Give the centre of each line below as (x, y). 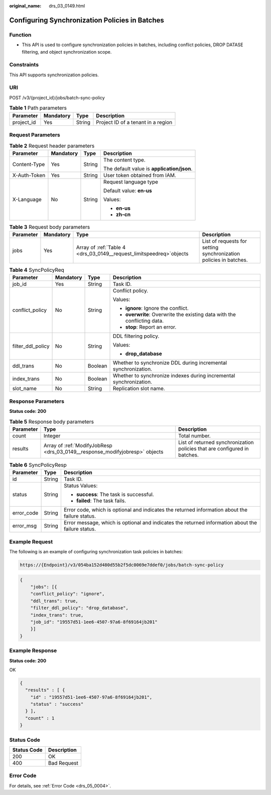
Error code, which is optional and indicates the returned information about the (156, 510)
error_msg (25, 526)
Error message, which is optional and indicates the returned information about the (160, 523)
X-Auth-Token (29, 175)
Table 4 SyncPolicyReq (37, 270)
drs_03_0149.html (67, 6)
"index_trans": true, (57, 615)
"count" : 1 (40, 718)
